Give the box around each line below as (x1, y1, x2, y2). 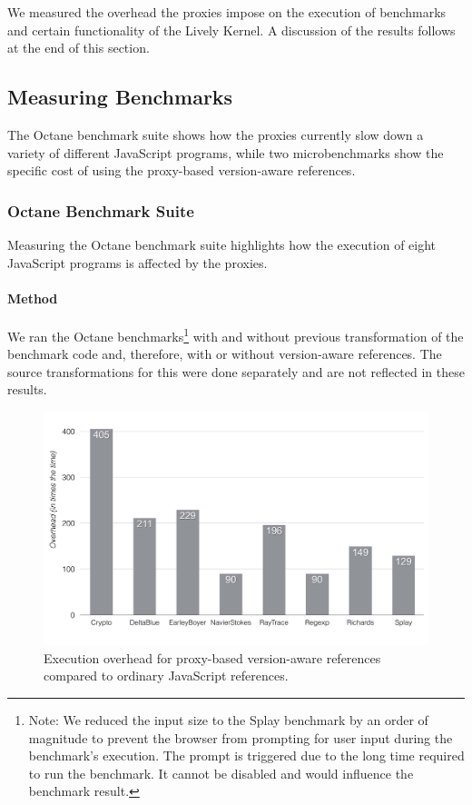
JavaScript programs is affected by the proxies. (7, 253, 268, 272)
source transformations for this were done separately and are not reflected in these (7, 362, 465, 381)
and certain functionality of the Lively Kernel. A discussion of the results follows (7, 20, 456, 39)
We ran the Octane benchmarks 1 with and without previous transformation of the (7, 323, 464, 345)
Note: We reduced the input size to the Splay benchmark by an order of (28, 710, 428, 729)
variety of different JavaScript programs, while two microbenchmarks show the (7, 143, 444, 162)
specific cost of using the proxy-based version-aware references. (7, 161, 356, 180)
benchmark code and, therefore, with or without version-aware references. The (7, 344, 442, 363)
